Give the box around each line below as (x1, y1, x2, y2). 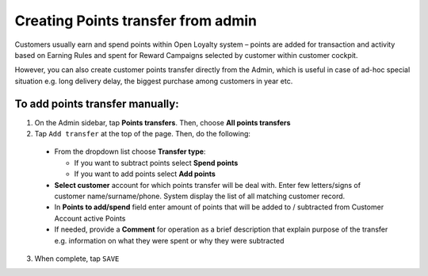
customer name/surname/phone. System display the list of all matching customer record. (54, 191, 346, 201)
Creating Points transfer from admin (14, 12, 258, 29)
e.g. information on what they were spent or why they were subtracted (54, 236, 285, 245)
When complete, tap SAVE (34, 254, 120, 263)
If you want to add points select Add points (74, 169, 216, 178)
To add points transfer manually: (14, 97, 179, 110)
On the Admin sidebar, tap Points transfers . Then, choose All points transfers (34, 117, 291, 127)
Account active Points (54, 213, 126, 223)
